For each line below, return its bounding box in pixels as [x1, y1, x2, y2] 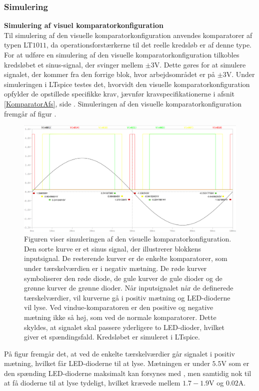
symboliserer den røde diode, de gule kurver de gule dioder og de [24, 272, 222, 283]
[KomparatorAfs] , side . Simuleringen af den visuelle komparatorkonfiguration [4, 98, 241, 108]
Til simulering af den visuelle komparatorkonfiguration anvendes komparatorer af [4, 29, 252, 40]
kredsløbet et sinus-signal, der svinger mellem [4, 59, 143, 69]
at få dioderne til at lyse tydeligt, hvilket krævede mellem [4, 377, 180, 388]
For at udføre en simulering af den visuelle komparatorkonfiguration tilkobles [4, 49, 239, 59]
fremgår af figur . [4, 108, 56, 118]
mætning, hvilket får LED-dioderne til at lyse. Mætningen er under [4, 358, 210, 368]
